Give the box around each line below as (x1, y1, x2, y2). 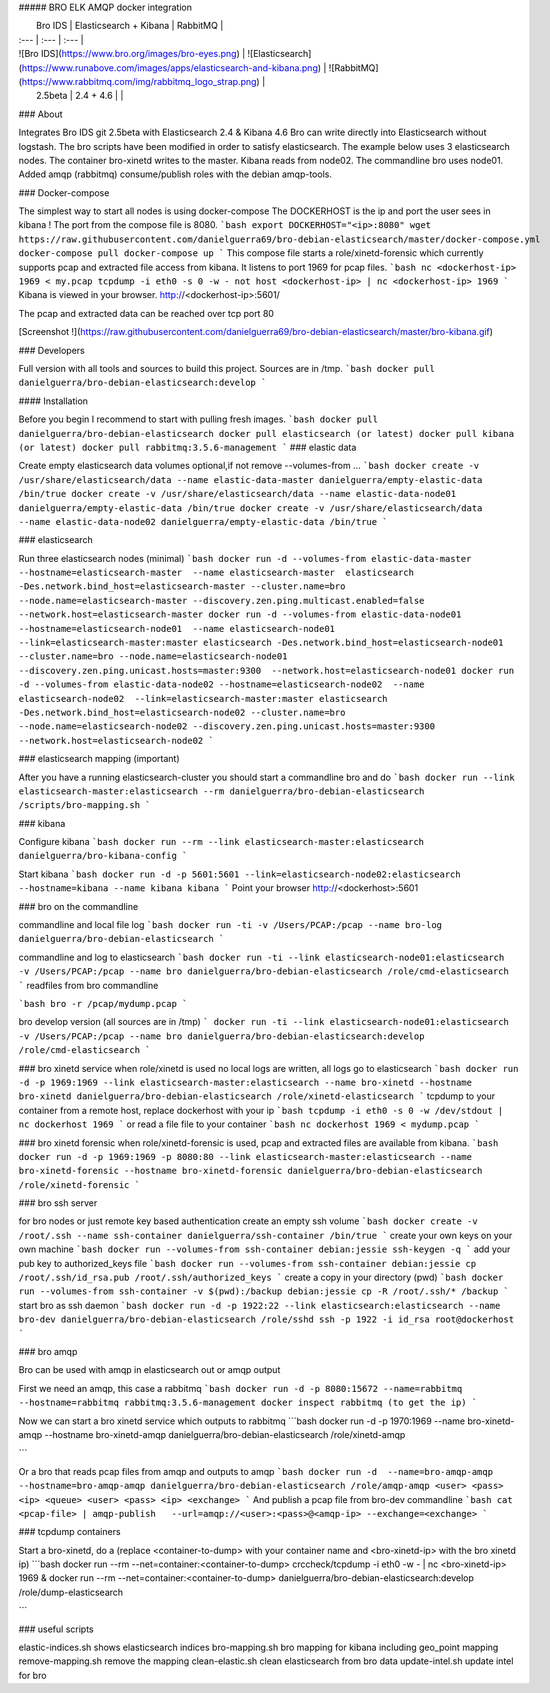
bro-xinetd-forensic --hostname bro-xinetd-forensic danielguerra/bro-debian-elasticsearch (18, 1165, 483, 1177)
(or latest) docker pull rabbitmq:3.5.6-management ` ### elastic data (18, 441, 357, 453)
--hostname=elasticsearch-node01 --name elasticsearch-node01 (18, 623, 335, 634)
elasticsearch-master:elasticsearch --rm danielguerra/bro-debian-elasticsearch (18, 785, 425, 797)
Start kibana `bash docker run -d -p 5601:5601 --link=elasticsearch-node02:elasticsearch (18, 868, 461, 880)
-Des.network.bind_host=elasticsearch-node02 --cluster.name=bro (18, 706, 346, 718)
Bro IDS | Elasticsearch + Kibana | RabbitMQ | (36, 20, 224, 32)
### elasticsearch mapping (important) (18, 753, 180, 765)
